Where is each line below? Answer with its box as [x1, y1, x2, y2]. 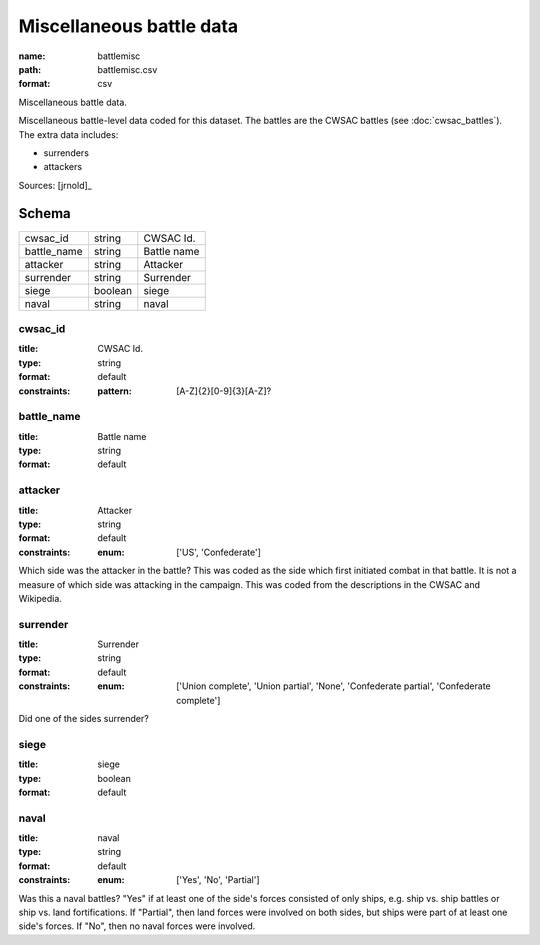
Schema [18, 205, 72, 222]
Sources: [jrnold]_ [18, 179, 92, 191]
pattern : [97, 385, 132, 397]
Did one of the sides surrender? [18, 713, 149, 724]
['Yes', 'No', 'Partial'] [176, 874, 260, 886]
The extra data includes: [18, 128, 119, 140]
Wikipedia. [18, 592, 62, 604]
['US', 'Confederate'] [176, 546, 262, 558]
